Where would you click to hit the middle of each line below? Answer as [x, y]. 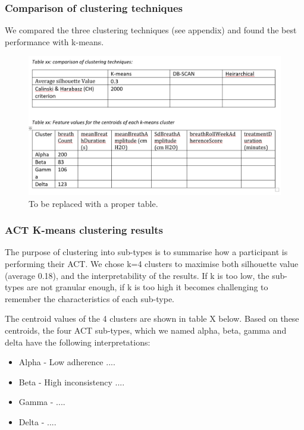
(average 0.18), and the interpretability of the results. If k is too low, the [137, 275]
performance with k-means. [54, 41]
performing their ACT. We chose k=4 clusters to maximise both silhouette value [152, 263]
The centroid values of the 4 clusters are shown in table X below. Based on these [152, 318]
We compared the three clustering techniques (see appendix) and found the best [151, 30]
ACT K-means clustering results [84, 230]
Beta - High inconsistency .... [72, 382]
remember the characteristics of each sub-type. [90, 298]
